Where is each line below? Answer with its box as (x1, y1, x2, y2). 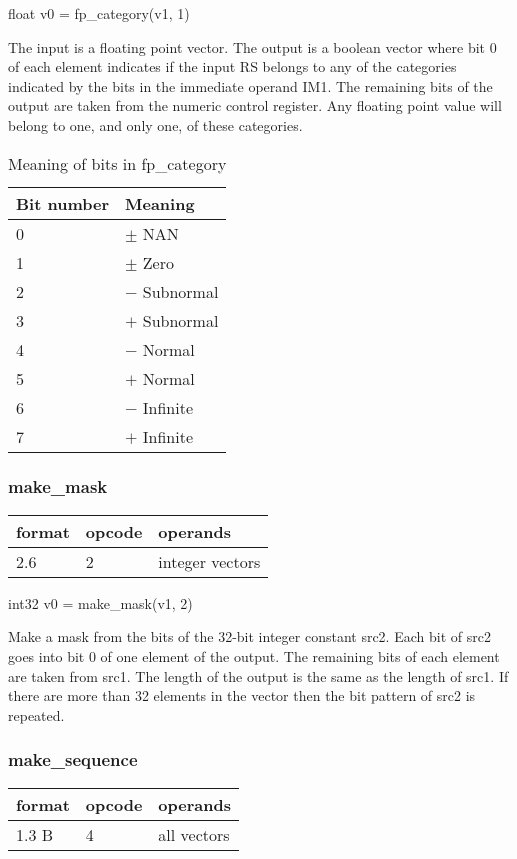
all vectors (158, 822, 230, 846)
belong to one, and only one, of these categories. (8, 114, 303, 135)
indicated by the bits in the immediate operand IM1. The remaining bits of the (8, 75, 493, 96)
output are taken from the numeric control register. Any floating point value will (8, 95, 502, 116)
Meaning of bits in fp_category (8, 151, 227, 175)
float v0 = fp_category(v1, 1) (8, 3, 190, 23)
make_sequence (8, 747, 138, 772)
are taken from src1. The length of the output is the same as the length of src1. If (8, 665, 509, 686)
